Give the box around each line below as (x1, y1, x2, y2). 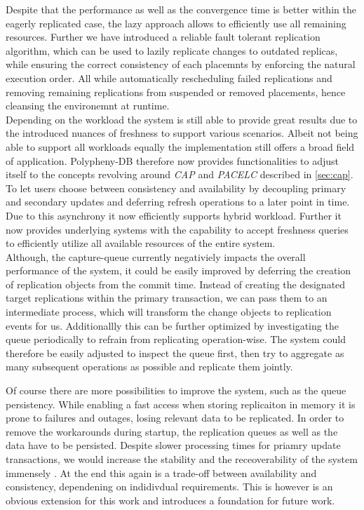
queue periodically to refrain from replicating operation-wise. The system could (6, 332, 346, 347)
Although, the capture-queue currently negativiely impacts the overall (6, 249, 306, 264)
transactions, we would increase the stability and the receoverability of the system (6, 452, 358, 466)
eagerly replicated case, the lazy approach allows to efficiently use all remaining (6, 15, 346, 30)
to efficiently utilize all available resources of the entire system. (6, 236, 276, 250)
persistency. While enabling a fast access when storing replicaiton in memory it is (6, 396, 356, 411)
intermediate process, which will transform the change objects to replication (6, 304, 332, 319)
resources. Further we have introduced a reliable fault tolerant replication (6, 29, 321, 44)
